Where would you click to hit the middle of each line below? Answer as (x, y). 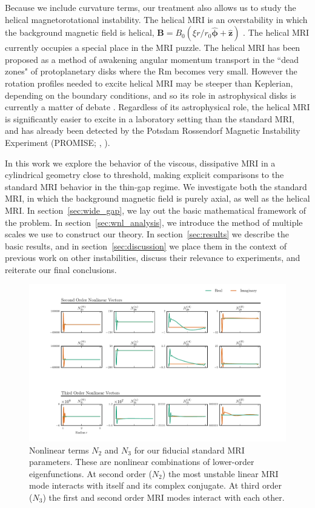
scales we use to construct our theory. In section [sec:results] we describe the (147, 234)
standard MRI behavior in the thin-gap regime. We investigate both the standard (156, 186)
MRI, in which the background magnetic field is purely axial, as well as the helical (157, 198)
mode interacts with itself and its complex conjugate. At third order (155, 485)
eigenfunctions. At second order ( (91, 473)
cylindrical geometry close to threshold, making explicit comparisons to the (144, 175)
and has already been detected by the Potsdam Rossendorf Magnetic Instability (153, 130)
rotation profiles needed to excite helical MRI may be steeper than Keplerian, (149, 83)
